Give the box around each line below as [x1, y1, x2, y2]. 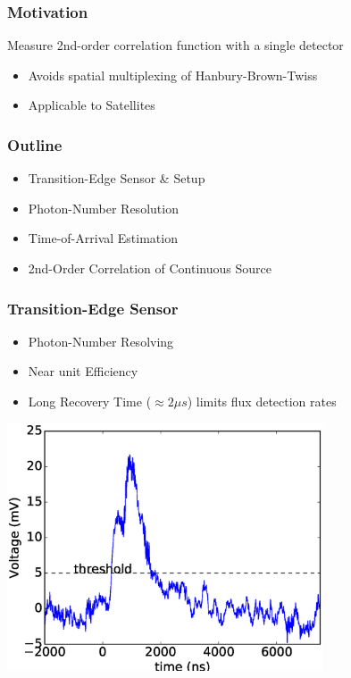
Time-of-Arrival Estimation [28, 229, 178, 247]
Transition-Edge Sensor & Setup [28, 169, 205, 188]
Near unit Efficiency [28, 362, 138, 381]
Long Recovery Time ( [28, 392, 152, 410]
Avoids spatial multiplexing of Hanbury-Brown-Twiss [28, 65, 318, 84]
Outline [7, 133, 63, 155]
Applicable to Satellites [28, 96, 155, 114]
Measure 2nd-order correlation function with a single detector [7, 36, 344, 54]
